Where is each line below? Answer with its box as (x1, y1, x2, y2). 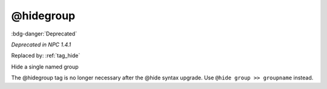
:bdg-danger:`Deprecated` (11, 30, 78, 37)
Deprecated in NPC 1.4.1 (11, 41, 71, 48)
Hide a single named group (11, 63, 79, 70)
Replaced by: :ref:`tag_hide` (11, 52, 81, 60)
